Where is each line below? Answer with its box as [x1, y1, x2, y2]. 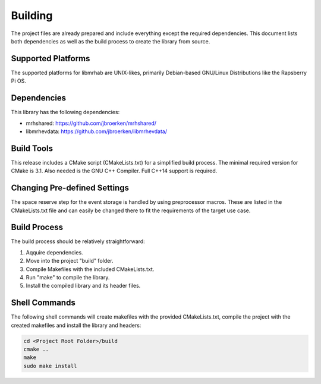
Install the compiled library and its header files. [26, 282, 141, 289]
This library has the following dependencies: [11, 109, 120, 116]
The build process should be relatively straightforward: [11, 238, 145, 245]
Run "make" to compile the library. [26, 273, 110, 281]
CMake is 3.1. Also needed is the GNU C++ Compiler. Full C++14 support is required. [11, 167, 218, 175]
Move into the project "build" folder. [26, 257, 114, 265]
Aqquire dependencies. [26, 248, 83, 256]
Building [11, 9, 53, 22]
